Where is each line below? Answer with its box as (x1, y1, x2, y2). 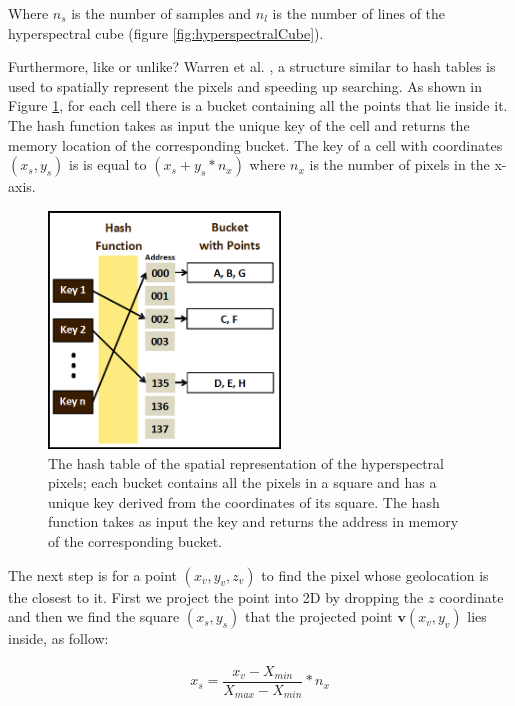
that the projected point (244, 606, 393, 627)
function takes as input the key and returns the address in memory (48, 511, 459, 532)
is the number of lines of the (272, 3, 446, 23)
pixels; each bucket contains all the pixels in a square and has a (48, 472, 437, 493)
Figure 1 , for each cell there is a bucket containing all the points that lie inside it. (8, 95, 508, 116)
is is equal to (69, 154, 147, 175)
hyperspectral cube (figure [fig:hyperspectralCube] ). (8, 22, 324, 43)
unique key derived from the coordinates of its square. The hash (48, 491, 440, 512)
